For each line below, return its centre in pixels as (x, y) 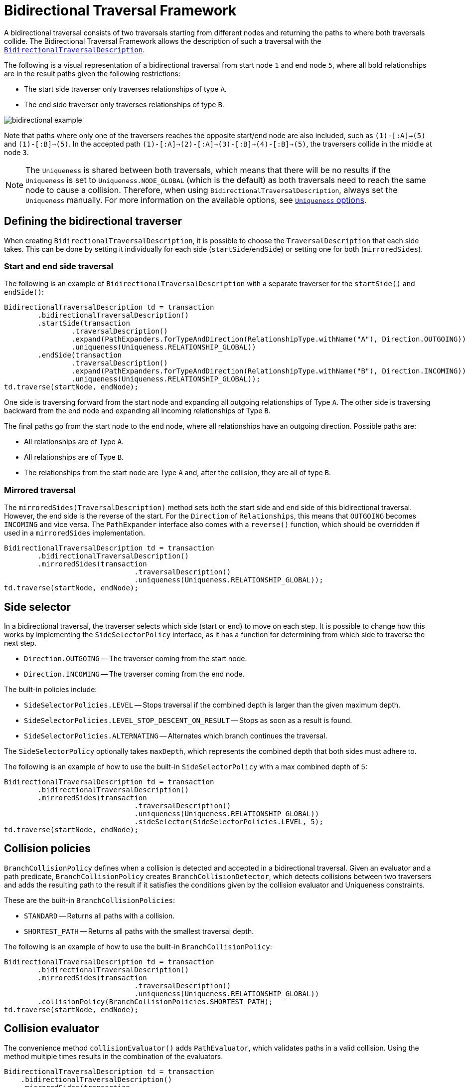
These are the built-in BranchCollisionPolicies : (90, 900)
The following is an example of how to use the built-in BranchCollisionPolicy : (138, 946)
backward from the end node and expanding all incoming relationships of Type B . (137, 411)
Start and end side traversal (59, 266)
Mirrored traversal (40, 490)
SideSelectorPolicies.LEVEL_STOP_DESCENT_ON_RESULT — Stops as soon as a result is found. (188, 720)
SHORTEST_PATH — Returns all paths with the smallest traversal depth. (139, 931)
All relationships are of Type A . (74, 442)
